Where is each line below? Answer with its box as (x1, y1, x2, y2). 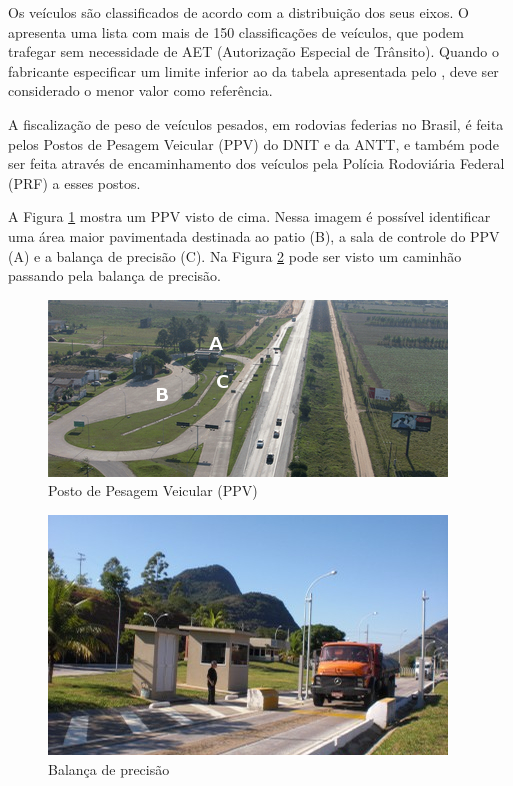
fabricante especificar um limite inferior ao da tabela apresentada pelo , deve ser (8, 60, 499, 81)
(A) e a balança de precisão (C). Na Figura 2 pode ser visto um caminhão (8, 245, 462, 266)
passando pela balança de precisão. (8, 265, 221, 286)
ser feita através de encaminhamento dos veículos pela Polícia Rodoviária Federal (8, 153, 505, 174)
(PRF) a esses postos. (8, 172, 141, 193)
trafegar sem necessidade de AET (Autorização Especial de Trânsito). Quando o (8, 41, 499, 62)
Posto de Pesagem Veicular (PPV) (48, 480, 258, 501)
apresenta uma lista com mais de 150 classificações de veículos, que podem (8, 21, 464, 42)
